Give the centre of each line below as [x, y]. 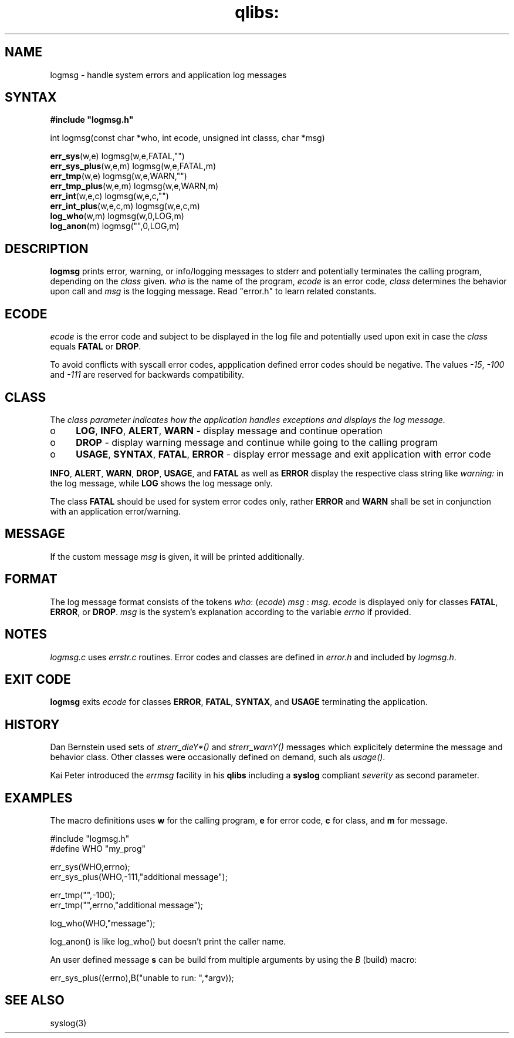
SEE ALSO [35, 1000]
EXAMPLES [39, 798]
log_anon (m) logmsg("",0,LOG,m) [115, 226]
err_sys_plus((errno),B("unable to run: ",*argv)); [142, 978]
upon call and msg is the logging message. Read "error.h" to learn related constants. [213, 291]
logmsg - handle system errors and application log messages [168, 75]
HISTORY [32, 724]
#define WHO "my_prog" [98, 849]
